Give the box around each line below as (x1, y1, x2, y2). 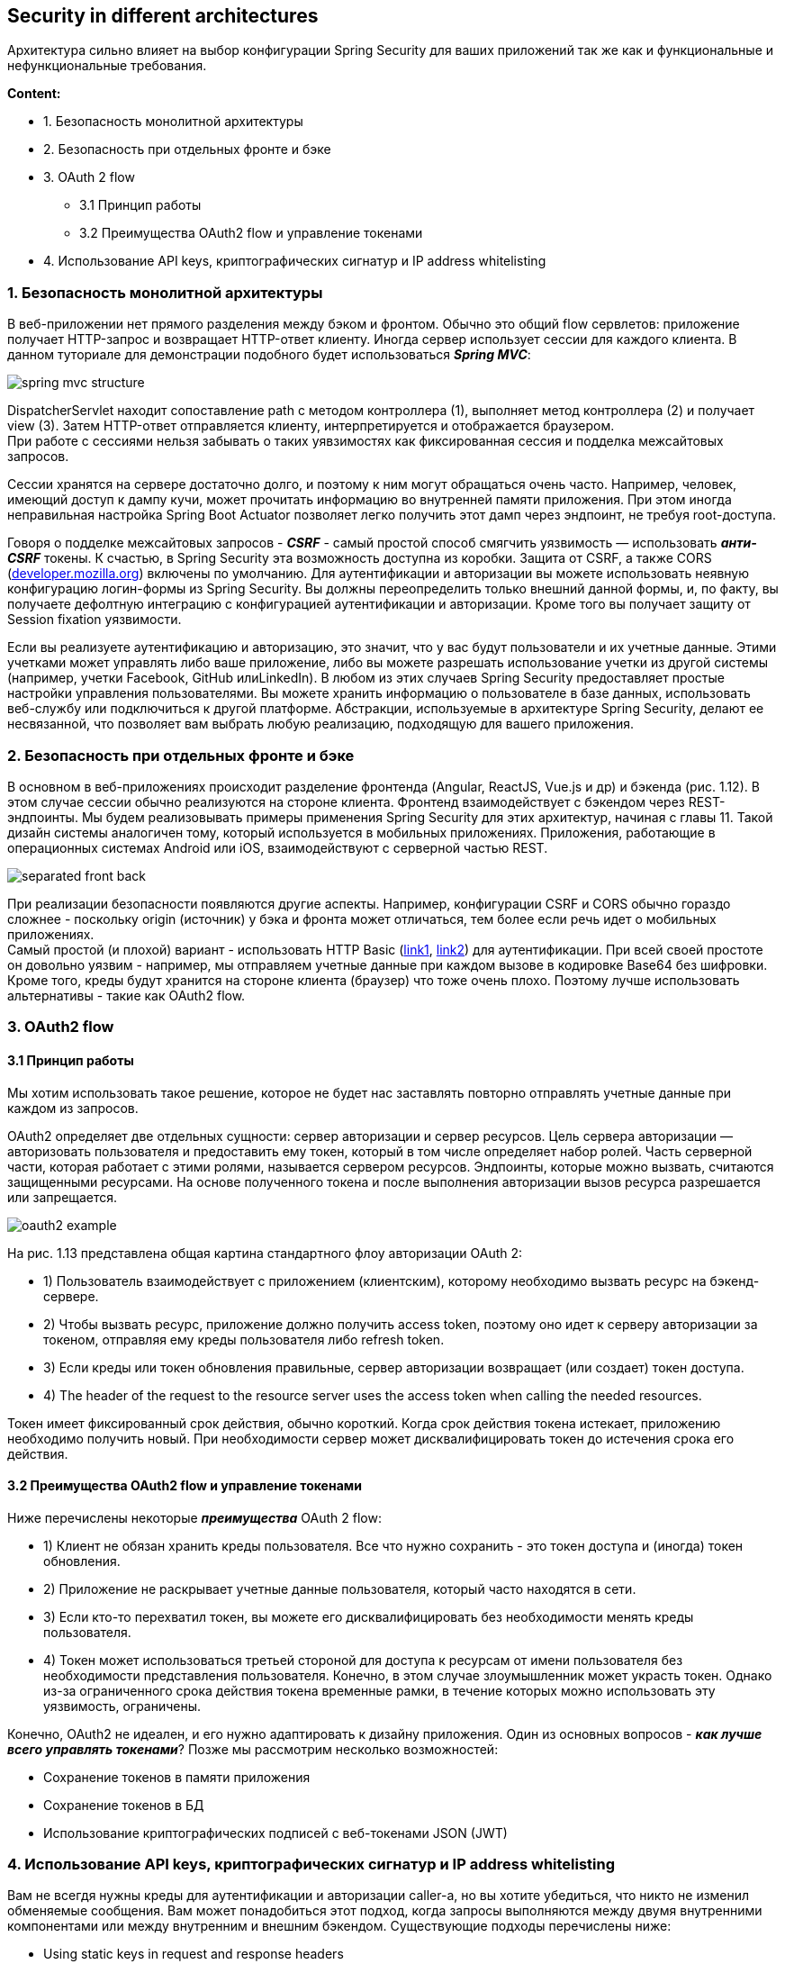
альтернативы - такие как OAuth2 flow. (7, 987, 246, 1003)
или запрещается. (7, 1189, 118, 1205)
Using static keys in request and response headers (43, 1946, 344, 1962)
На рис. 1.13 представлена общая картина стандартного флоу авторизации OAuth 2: (7, 1244, 523, 1261)
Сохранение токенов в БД (43, 1797, 204, 1813)
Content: (7, 86, 61, 102)
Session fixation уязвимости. (7, 611, 182, 628)
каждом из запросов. (7, 1100, 139, 1116)
